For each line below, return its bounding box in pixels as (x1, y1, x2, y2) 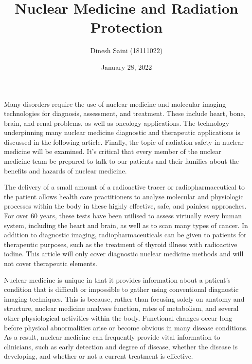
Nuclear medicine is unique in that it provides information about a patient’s (4, 274, 231, 285)
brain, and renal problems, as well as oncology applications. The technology (4, 117, 230, 128)
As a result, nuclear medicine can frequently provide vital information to (4, 332, 220, 342)
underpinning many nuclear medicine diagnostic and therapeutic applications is (4, 127, 240, 137)
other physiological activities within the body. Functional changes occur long (4, 312, 233, 323)
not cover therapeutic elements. (4, 258, 97, 268)
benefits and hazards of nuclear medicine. (4, 165, 127, 175)
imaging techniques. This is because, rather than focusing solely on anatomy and (4, 293, 245, 304)
